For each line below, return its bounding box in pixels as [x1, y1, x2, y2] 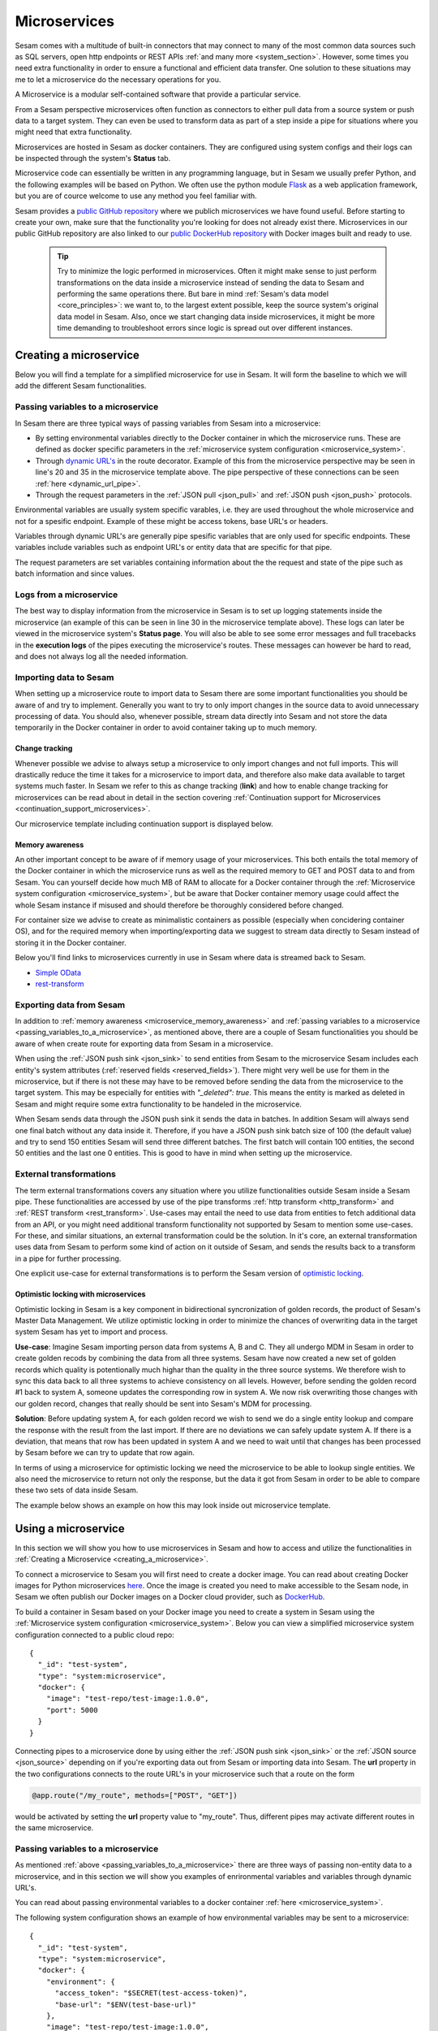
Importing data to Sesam [15, 671, 114, 682]
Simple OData [35, 968, 81, 977]
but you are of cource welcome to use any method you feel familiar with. [15, 191, 257, 201]
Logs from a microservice [15, 589, 118, 600]
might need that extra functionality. [15, 127, 132, 137]
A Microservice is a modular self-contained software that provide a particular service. [15, 89, 302, 99]
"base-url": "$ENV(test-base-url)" [54, 1999, 196, 2009]
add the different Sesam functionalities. [15, 381, 147, 391]
